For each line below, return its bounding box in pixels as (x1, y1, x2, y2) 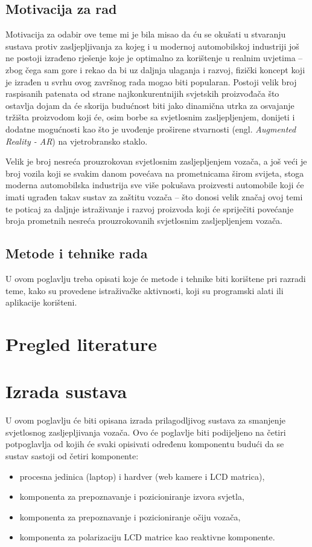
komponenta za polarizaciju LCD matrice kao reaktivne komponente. (19, 531, 275, 543)
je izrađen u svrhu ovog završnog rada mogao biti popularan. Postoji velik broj (5, 75, 297, 88)
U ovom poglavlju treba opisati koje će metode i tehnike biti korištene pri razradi (5, 272, 306, 284)
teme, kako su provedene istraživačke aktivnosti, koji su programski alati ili (5, 284, 284, 296)
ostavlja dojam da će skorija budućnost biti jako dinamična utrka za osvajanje (5, 99, 294, 111)
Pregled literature (5, 331, 157, 356)
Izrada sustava (5, 379, 127, 404)
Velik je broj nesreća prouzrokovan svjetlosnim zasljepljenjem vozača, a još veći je (5, 155, 307, 168)
